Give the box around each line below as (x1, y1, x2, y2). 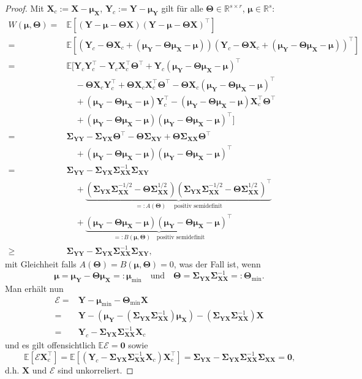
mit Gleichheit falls (5, 258, 77, 270)
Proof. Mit (5, 2, 44, 14)
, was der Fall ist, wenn (173, 258, 261, 270)
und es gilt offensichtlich (5, 339, 96, 351)
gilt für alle (161, 2, 203, 14)
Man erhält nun (5, 281, 64, 294)
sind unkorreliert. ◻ (58, 363, 134, 376)
